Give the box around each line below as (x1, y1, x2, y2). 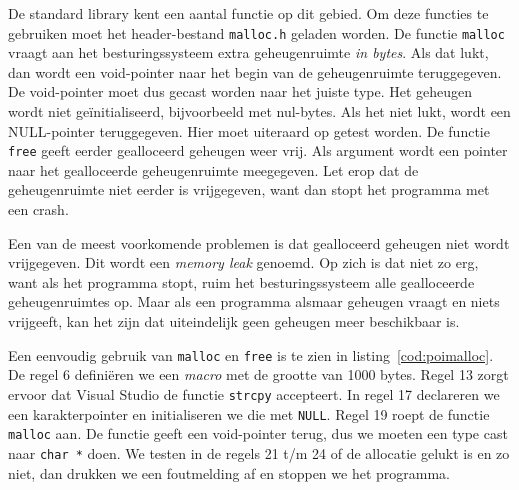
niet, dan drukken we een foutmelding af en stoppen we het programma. (8, 462, 450, 483)
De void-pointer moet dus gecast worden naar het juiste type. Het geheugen (8, 81, 473, 102)
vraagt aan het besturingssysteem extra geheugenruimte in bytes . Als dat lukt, (8, 42, 489, 63)
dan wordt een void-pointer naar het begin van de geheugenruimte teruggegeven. (8, 61, 502, 82)
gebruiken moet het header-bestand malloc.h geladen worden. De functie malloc (8, 22, 505, 43)
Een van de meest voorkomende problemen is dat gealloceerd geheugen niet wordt (8, 232, 510, 253)
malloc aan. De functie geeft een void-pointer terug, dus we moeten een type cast (8, 423, 508, 444)
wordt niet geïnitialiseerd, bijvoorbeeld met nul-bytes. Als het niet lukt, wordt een (8, 101, 511, 122)
